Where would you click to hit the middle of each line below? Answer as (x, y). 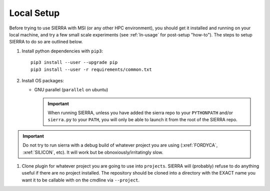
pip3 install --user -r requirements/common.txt (91, 69)
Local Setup (34, 13)
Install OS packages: (43, 80)
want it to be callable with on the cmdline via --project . (81, 180)
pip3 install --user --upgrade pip (74, 63)
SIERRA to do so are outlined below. (46, 42)
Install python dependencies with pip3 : (62, 51)
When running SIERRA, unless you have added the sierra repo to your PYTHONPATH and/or (140, 113)
